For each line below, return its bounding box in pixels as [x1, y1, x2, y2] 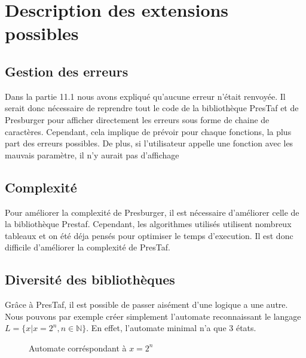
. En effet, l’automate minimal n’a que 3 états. [86, 322, 256, 334]
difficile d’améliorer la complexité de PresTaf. [5, 241, 170, 253]
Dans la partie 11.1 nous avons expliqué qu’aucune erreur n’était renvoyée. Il [5, 90, 286, 102]
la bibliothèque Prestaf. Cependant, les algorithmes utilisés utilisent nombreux [5, 218, 292, 230]
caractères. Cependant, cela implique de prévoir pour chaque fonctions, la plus [5, 125, 292, 137]
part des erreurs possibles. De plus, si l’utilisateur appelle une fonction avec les [5, 137, 293, 149]
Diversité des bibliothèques [5, 270, 175, 289]
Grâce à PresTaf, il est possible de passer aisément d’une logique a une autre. [5, 298, 288, 311]
